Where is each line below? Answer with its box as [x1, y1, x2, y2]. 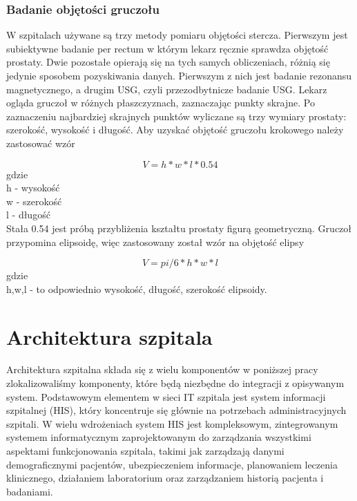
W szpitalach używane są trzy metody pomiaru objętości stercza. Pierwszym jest [6, 28, 348, 42]
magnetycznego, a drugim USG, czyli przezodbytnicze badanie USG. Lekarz [6, 82, 327, 96]
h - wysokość [6, 180, 60, 195]
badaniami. [6, 484, 53, 498]
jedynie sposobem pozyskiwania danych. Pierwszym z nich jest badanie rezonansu [6, 68, 352, 82]
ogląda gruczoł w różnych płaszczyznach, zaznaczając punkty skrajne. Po [6, 95, 315, 110]
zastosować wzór [6, 135, 75, 150]
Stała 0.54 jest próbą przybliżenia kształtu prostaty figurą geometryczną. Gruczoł [6, 220, 352, 235]
